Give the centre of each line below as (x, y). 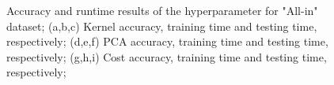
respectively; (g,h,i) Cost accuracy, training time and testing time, (167, 56)
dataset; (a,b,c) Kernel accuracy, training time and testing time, (162, 26)
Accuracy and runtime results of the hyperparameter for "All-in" (162, 10)
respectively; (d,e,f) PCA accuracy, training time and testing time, (167, 41)
